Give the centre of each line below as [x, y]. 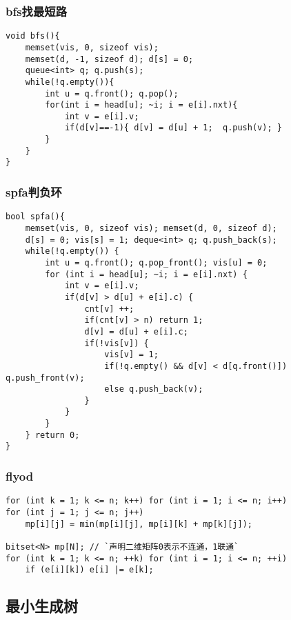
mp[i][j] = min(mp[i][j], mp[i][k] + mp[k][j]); [139, 524]
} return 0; [52, 435]
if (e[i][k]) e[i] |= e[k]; [89, 570]
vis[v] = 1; [131, 355]
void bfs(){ [33, 36]
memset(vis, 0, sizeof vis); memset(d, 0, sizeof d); [151, 228]
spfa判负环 [34, 192]
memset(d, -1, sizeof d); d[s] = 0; [109, 59]
